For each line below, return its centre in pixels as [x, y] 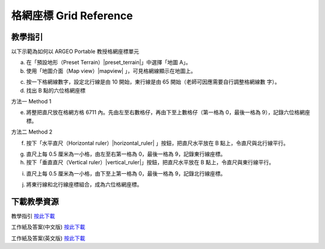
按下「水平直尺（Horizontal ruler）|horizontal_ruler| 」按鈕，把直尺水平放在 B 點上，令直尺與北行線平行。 [157, 143]
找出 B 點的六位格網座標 [56, 90]
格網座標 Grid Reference [72, 16]
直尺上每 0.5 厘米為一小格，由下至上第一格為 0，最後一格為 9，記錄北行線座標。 [126, 173]
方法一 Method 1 [31, 102]
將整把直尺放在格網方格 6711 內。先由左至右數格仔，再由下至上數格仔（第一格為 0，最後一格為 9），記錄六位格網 [166, 112]
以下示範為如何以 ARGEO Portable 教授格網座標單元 [75, 52]
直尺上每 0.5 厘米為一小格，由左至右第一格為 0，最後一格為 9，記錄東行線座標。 [126, 154]
